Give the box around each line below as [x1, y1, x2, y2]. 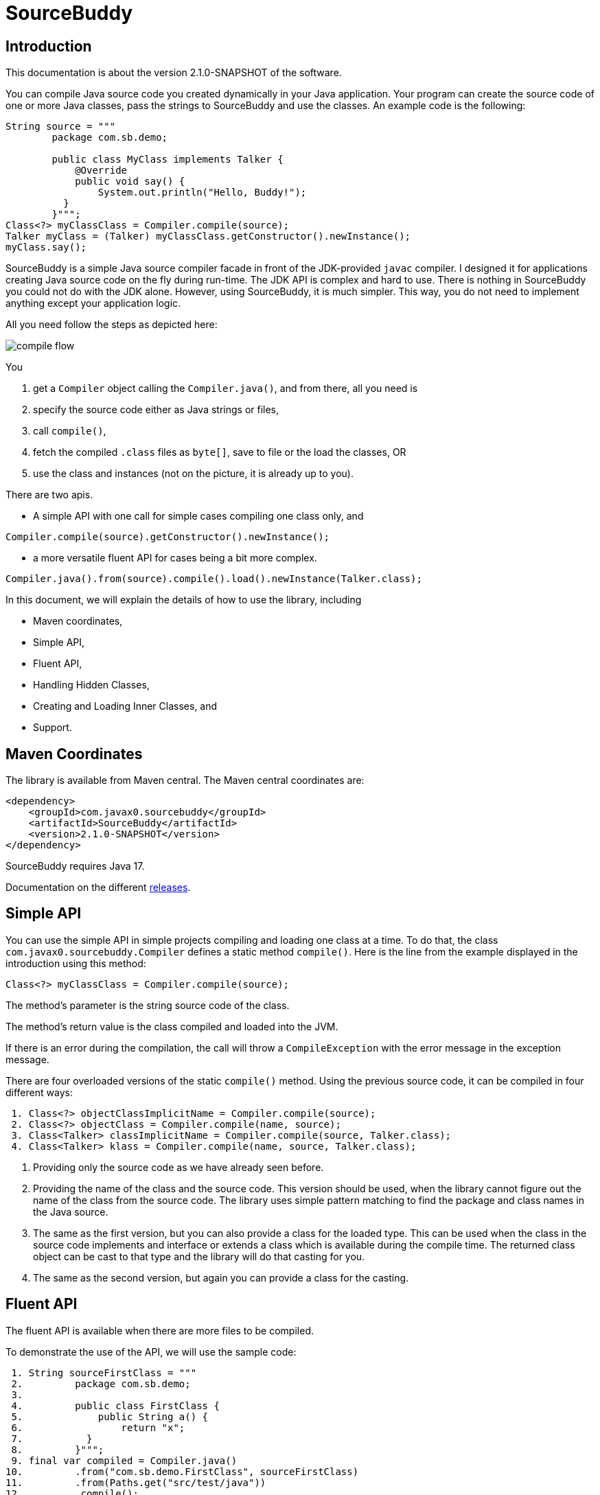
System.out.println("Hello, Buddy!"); [97, 187, 307, 198]
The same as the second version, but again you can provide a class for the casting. [33, 1271, 409, 1284]
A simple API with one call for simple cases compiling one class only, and [33, 510, 364, 522]
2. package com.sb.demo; [11, 1378, 191, 1389]
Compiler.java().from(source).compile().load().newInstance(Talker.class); [5, 573, 422, 585]
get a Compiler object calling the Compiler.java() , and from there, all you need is [33, 382, 418, 395]
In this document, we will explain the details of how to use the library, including [5, 594, 362, 606]
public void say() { [75, 176, 185, 187]
